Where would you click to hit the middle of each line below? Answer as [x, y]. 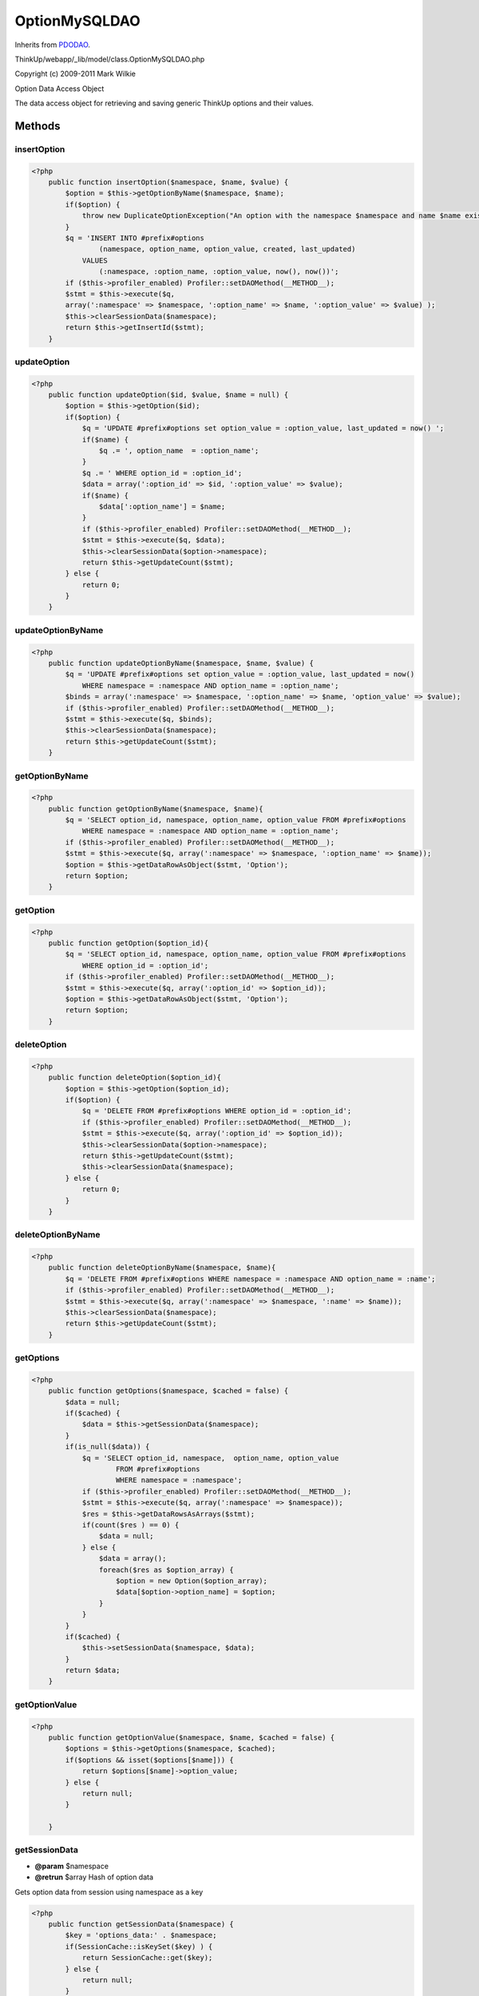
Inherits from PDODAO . [53, 45]
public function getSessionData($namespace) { [141, 1924]
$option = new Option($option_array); [192, 1580]
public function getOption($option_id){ [129, 943]
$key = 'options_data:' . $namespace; [141, 1935]
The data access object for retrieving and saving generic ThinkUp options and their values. [164, 103]
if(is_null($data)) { [107, 1447]
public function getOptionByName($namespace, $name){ [156, 809]
